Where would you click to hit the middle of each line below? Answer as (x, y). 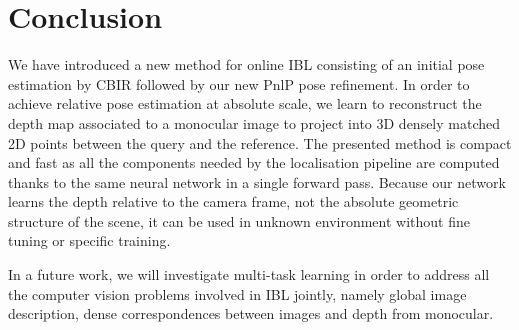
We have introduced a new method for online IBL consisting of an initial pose (246, 64)
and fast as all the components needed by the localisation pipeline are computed (254, 162)
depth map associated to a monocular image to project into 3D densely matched (254, 122)
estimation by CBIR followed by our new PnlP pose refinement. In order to (239, 83)
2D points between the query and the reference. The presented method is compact (260, 142)
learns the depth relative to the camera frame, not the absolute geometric (233, 201)
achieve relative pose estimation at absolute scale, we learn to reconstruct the (245, 103)
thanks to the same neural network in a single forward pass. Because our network (257, 181)
